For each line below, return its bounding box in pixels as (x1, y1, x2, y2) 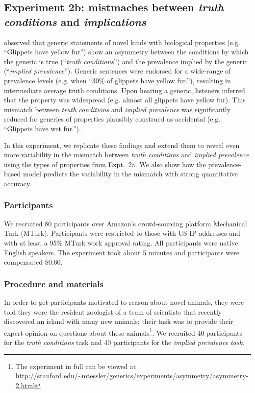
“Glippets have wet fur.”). (4, 123, 81, 133)
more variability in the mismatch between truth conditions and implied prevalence (4, 149, 249, 160)
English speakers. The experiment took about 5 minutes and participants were (4, 247, 239, 257)
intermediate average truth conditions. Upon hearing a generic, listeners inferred (4, 85, 245, 95)
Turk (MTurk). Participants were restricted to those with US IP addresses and (4, 228, 240, 238)
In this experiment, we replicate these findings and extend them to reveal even (4, 140, 240, 150)
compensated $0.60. (4, 257, 63, 267)
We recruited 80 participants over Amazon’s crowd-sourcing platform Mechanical (4, 218, 247, 228)
